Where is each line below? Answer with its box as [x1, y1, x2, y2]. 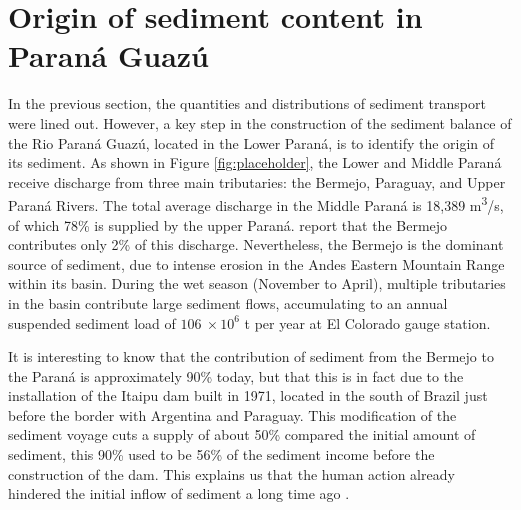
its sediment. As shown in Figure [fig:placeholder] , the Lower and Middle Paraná [8, 152, 502, 173]
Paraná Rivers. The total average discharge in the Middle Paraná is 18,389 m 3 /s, [8, 192, 504, 215]
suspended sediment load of [8, 312, 176, 333]
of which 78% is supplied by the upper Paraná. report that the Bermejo [8, 214, 448, 235]
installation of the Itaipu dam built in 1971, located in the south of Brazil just [8, 385, 488, 406]
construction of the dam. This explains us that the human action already [8, 463, 455, 484]
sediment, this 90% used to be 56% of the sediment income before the [8, 444, 435, 465]
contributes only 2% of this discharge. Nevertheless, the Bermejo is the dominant [8, 234, 504, 255]
